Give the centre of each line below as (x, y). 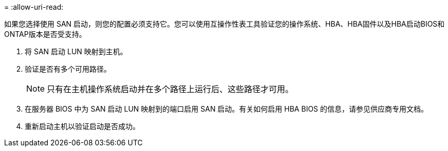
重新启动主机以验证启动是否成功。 (82, 126)
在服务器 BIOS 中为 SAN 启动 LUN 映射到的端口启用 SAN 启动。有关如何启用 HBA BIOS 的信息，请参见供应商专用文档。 (227, 109)
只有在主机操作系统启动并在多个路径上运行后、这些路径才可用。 (170, 89)
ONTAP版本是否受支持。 (45, 34)
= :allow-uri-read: (34, 7)
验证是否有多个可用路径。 (68, 69)
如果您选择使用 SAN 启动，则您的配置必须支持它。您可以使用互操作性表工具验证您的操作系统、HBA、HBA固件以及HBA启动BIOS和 (225, 24)
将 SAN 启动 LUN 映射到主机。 (76, 51)
